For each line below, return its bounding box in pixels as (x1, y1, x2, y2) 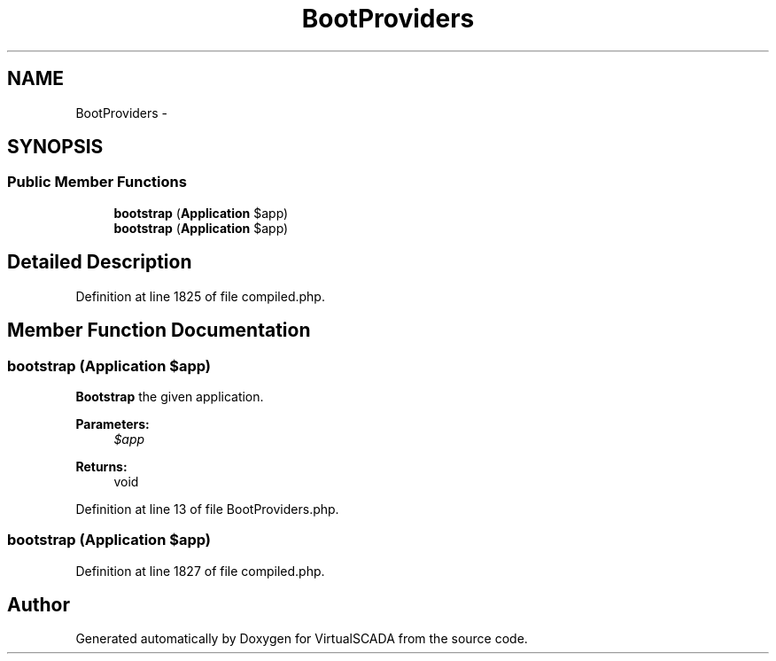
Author (7, 594, 70, 617)
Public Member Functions (7, 173, 187, 191)
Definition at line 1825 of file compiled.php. (75, 288, 325, 304)
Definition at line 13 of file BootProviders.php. (75, 501, 339, 517)
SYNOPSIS (7, 136, 104, 159)
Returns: (75, 458, 128, 474)
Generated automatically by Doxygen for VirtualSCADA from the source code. (75, 631, 528, 647)
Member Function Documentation (7, 319, 311, 342)
